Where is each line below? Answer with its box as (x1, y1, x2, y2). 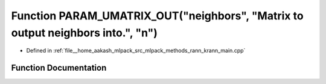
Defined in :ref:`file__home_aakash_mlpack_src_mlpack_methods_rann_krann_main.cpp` (26, 47, 246, 54)
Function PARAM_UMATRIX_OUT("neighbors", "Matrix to (11, 9, 304, 22)
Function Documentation (11, 63, 107, 73)
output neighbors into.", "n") (11, 26, 158, 39)
